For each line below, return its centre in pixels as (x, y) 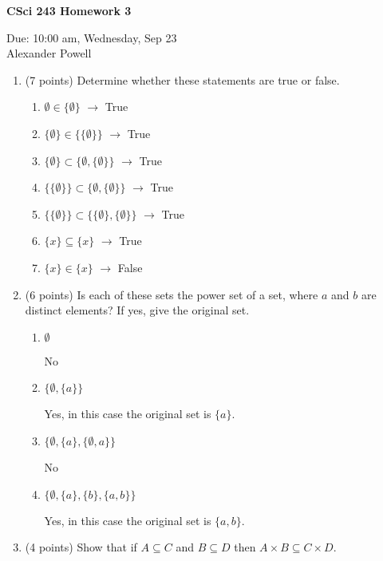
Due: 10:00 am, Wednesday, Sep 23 (92, 37)
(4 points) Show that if (81, 547)
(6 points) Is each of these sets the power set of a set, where (172, 294)
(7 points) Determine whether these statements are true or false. (182, 79)
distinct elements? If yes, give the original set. (137, 310)
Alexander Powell (49, 53)
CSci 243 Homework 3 (69, 10)
